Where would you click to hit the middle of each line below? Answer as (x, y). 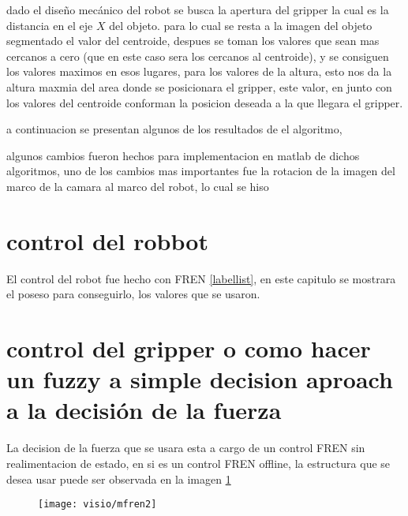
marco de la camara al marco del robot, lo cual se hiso (138, 186)
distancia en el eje (50, 25)
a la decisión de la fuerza (144, 410)
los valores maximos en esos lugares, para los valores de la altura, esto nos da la (199, 71)
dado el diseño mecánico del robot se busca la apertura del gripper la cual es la (198, 9)
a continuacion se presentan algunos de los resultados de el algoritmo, (174, 129)
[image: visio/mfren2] (97, 505)
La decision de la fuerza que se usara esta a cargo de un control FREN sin (186, 448)
